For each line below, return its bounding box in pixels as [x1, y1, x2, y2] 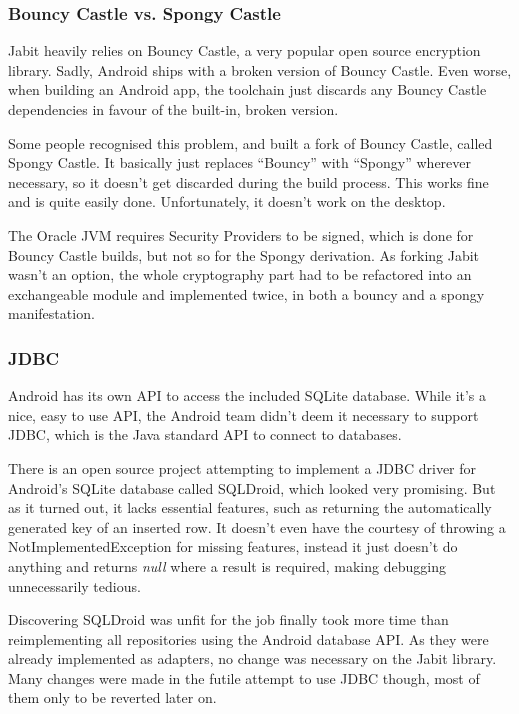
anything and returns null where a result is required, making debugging [8, 555, 446, 576]
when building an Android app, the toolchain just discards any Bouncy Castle [8, 79, 487, 100]
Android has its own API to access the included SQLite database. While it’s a [8, 385, 487, 406]
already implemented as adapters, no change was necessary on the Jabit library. [8, 648, 497, 669]
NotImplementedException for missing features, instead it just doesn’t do [8, 536, 458, 557]
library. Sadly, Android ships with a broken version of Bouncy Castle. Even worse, [8, 59, 512, 80]
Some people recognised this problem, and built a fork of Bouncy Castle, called [8, 132, 493, 153]
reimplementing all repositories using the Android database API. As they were [8, 628, 489, 649]
